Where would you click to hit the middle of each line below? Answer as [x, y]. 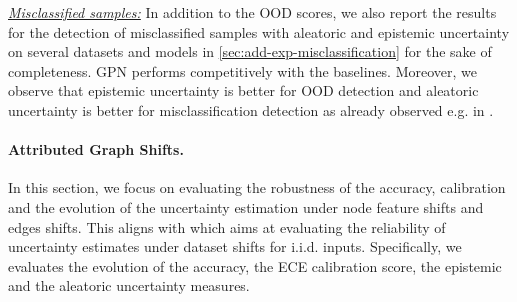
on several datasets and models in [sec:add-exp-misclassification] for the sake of [250, 51]
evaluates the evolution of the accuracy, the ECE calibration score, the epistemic [255, 265]
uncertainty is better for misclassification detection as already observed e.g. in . [251, 109]
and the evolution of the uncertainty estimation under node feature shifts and [246, 206]
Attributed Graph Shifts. [96, 149]
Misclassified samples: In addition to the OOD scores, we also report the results [252, 12]
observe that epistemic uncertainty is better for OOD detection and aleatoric [243, 90]
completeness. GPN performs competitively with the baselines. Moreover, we [243, 70]
